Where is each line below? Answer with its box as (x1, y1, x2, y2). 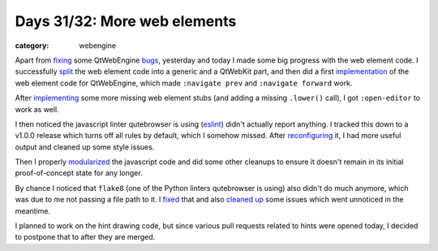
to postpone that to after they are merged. (15, 232, 156, 242)
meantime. (15, 206, 51, 215)
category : (15, 41, 49, 50)
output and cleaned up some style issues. (15, 142, 155, 152)
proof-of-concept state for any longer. (15, 168, 143, 178)
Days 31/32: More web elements (15, 12, 237, 30)
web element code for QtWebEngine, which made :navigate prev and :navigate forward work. (15, 78, 353, 88)
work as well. (15, 104, 60, 114)
